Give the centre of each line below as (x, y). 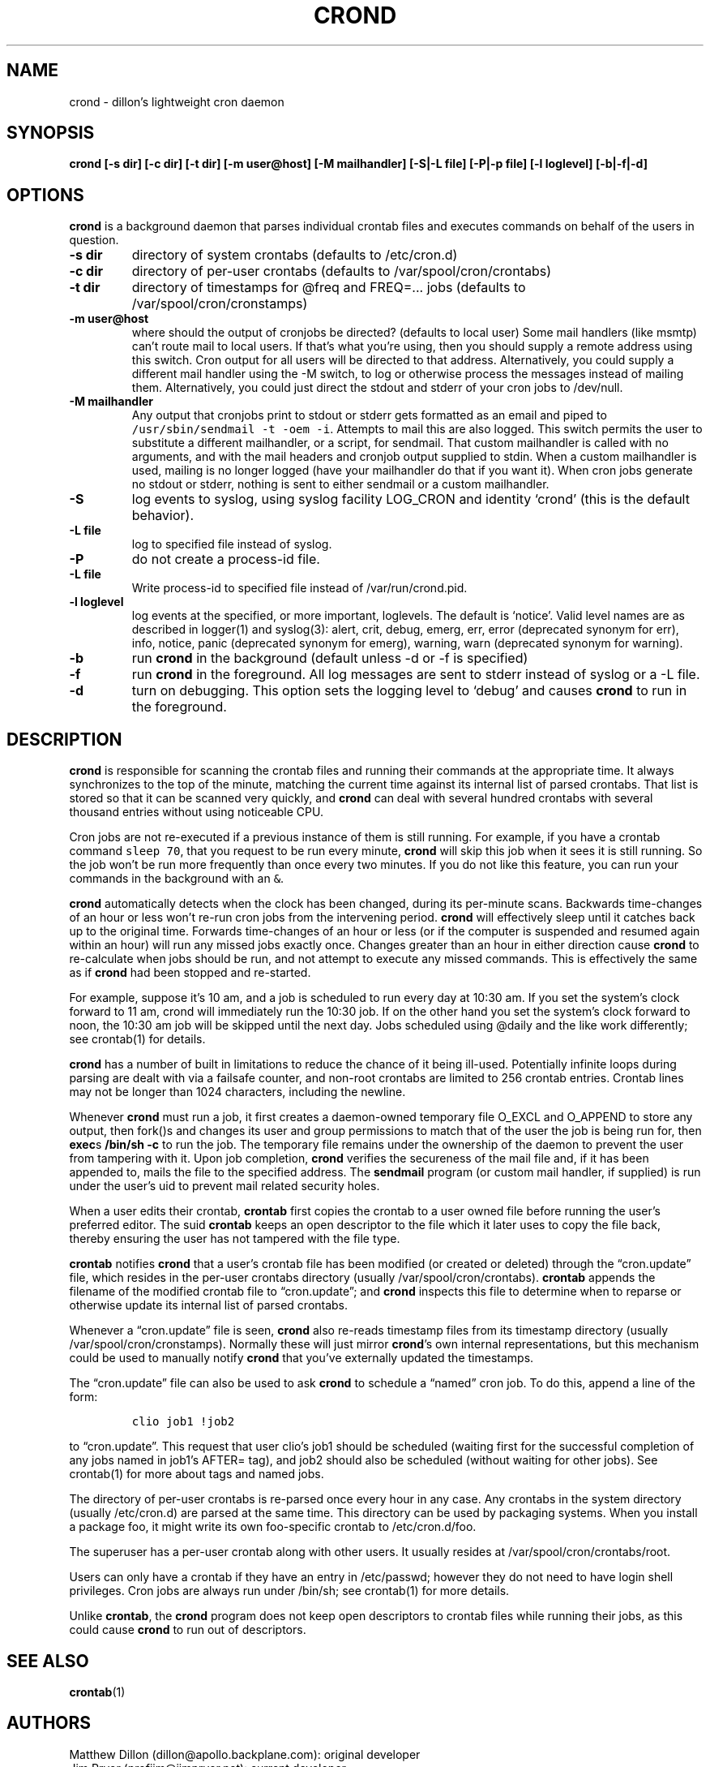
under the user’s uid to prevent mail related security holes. (225, 1186)
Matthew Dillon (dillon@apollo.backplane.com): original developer (245, 1754)
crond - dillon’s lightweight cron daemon (177, 101)
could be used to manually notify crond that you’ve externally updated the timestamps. (302, 1358)
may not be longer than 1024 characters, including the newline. (237, 1092)
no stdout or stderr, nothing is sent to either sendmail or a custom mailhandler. (340, 484)
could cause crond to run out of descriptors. (188, 1630)
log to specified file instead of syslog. (232, 544)
